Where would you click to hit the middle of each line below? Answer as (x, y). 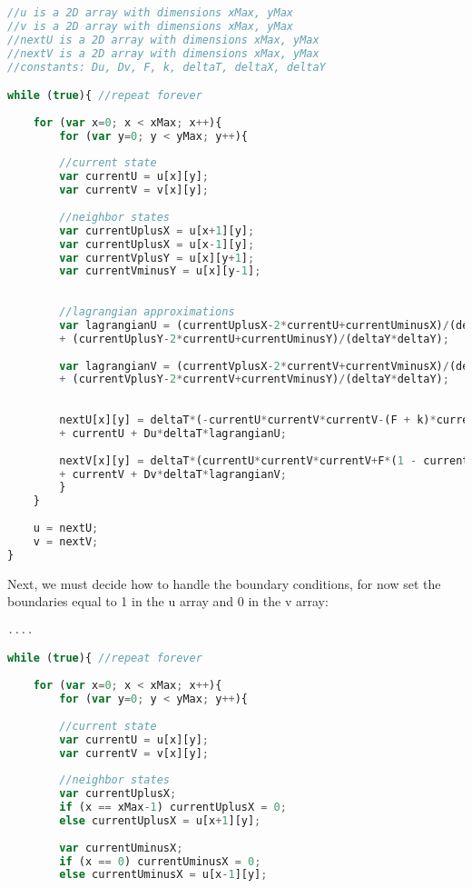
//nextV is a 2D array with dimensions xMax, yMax (163, 53)
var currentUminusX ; (121, 848)
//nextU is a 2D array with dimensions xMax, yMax (163, 40)
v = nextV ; (66, 541)
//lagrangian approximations (147, 312)
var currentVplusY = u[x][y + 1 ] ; (157, 258)
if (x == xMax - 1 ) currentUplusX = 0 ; (173, 807)
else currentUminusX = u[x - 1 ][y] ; (163, 875)
